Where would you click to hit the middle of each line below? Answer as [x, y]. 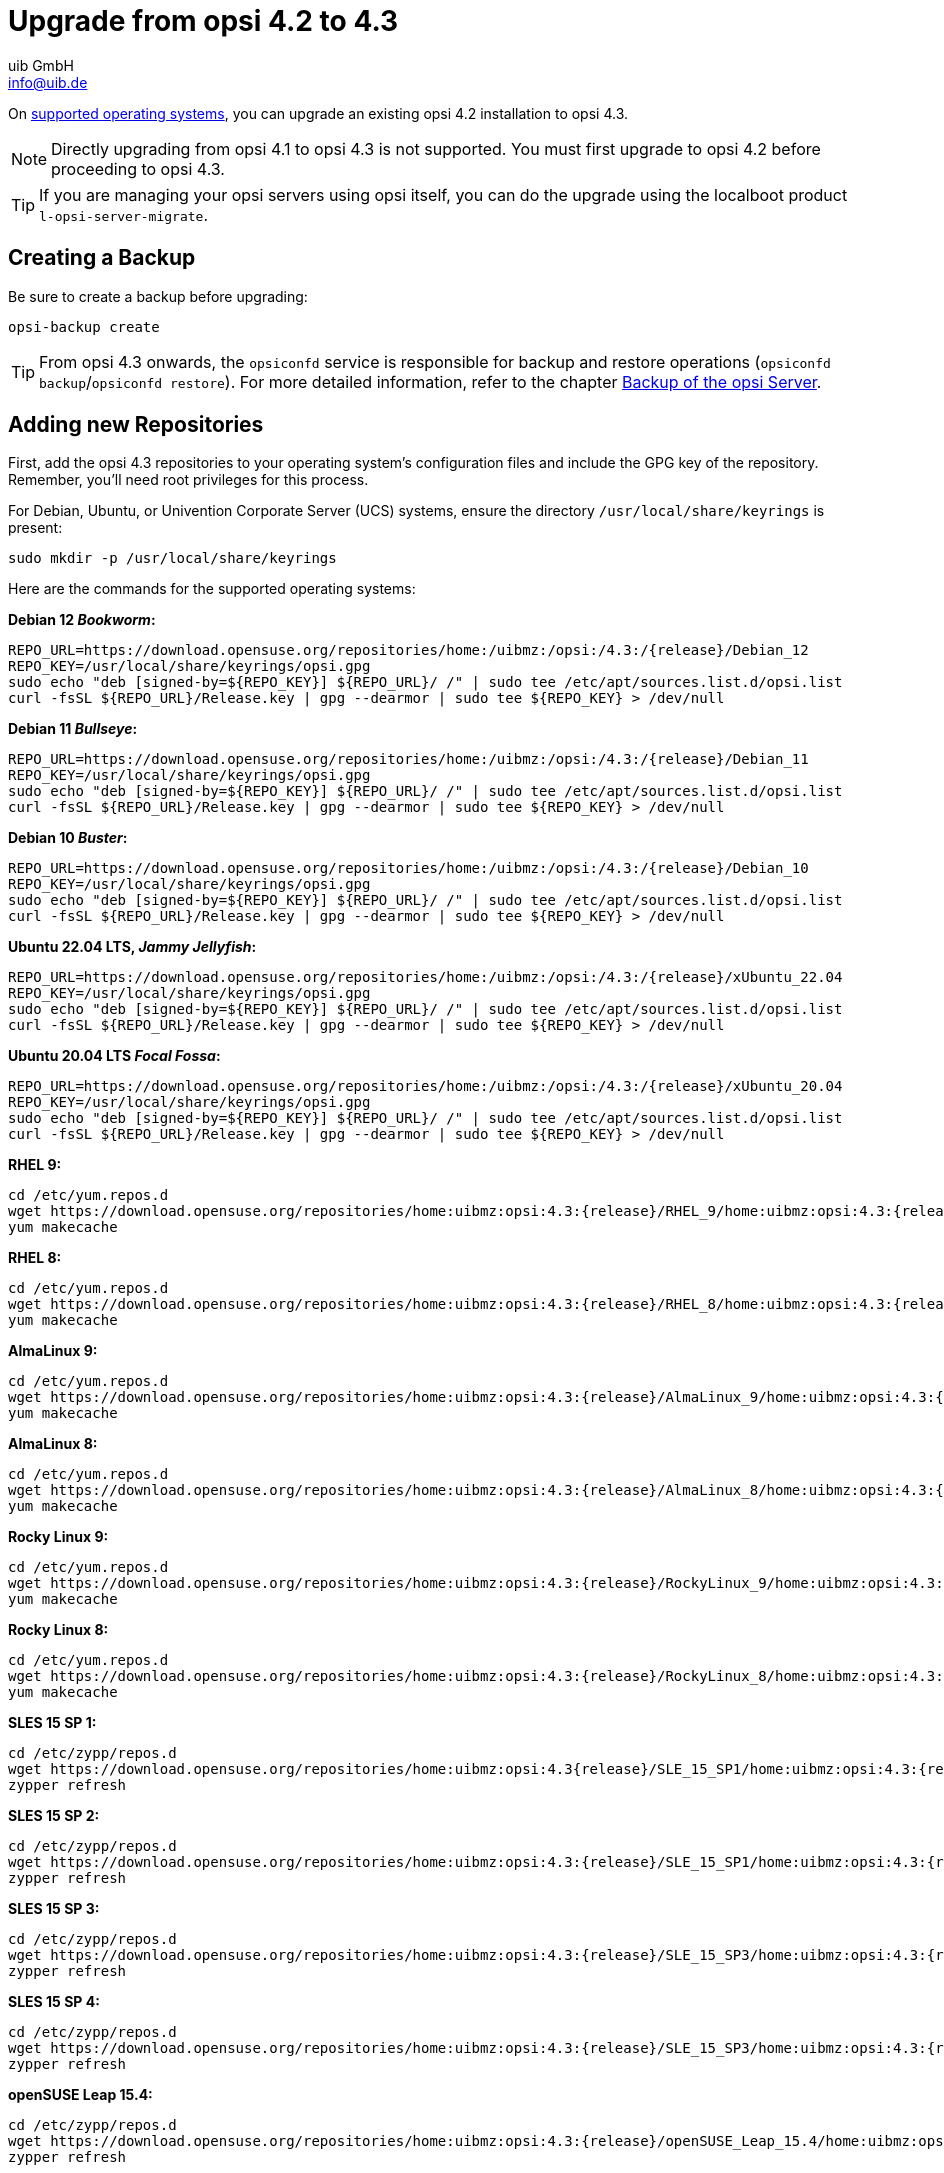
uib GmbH [41, 65]
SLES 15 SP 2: [54, 1816]
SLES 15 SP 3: [54, 1909]
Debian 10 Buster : [68, 838]
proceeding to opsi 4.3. [138, 168]
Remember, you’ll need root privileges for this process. [188, 480]
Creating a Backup [102, 258]
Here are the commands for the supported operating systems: [212, 589]
